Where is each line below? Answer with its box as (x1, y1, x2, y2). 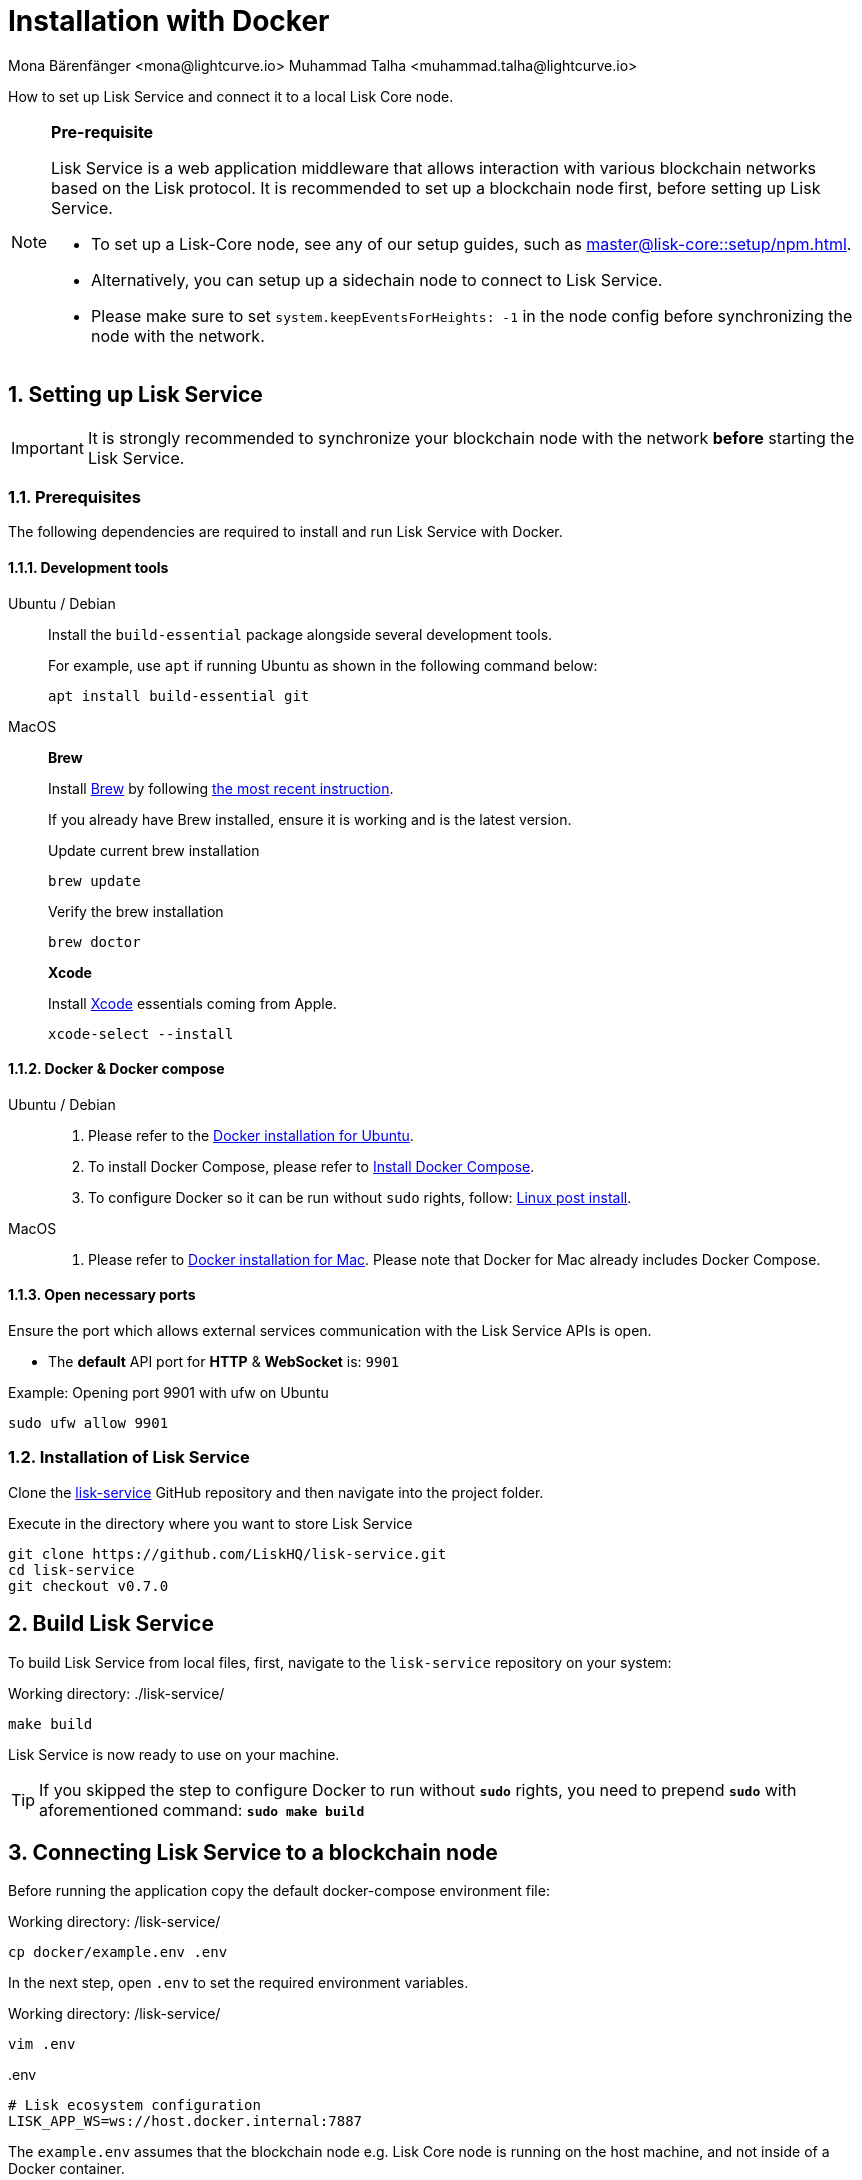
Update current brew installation (48, 841, 260, 859)
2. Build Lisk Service (8, 1611, 214, 1637)
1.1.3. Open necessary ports (8, 1286, 196, 1304)
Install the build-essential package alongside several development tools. (48, 625, 553, 643)
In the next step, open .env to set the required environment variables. (8, 1974, 469, 1992)
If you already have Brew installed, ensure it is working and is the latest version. (48, 810, 572, 828)
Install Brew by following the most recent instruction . (48, 779, 394, 797)
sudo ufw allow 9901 (8, 1415, 169, 1431)
